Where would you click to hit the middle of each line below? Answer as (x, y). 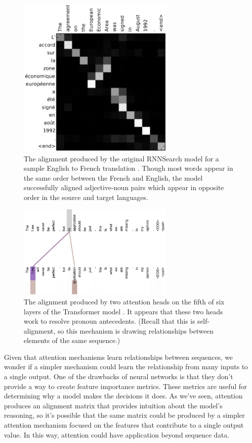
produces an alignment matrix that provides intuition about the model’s (113, 405)
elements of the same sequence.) (72, 340)
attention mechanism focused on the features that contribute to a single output (124, 425)
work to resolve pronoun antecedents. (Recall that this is (109, 321)
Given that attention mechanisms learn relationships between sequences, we (118, 357)
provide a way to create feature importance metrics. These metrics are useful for (126, 386)
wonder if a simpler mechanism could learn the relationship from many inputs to (126, 367)
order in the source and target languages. (86, 197)
